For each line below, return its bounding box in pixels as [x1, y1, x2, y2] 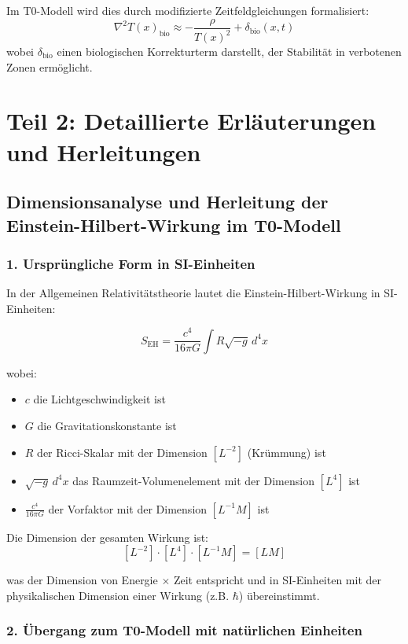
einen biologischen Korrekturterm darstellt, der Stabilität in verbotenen [57, 43, 402, 59]
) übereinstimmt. [238, 587, 320, 603]
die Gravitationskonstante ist [37, 418, 177, 434]
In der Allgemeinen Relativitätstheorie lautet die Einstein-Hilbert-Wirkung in [6, 285, 380, 301]
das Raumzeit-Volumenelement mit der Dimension [72, 472, 314, 488]
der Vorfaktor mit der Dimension [48, 500, 208, 517]
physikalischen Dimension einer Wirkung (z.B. [6, 587, 230, 603]
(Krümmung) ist [247, 443, 326, 460]
